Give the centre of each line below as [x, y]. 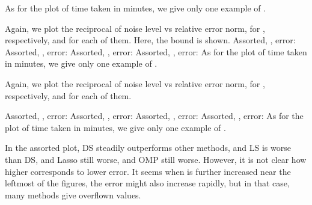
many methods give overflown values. [73, 194]
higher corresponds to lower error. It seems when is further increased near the [148, 171]
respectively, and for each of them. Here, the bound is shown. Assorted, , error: [150, 40]
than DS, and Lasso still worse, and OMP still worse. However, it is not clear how [156, 159]
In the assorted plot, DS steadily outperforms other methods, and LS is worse [148, 148]
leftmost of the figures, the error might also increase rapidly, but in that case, [147, 183]
